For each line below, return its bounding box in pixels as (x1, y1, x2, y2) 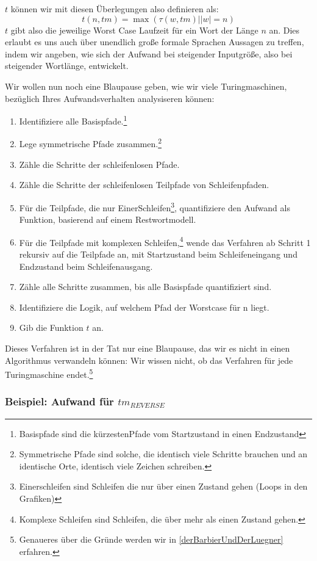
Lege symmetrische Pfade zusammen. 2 (19, 136, 162, 150)
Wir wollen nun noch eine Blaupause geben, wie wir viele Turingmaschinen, (5, 79, 287, 92)
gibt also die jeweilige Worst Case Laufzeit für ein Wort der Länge (10, 23, 258, 36)
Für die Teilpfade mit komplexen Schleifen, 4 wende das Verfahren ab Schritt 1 (19, 234, 311, 248)
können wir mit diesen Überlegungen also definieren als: (10, 2, 219, 15)
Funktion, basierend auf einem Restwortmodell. (19, 213, 196, 226)
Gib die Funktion (19, 321, 84, 334)
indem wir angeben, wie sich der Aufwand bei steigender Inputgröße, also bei (5, 47, 293, 60)
